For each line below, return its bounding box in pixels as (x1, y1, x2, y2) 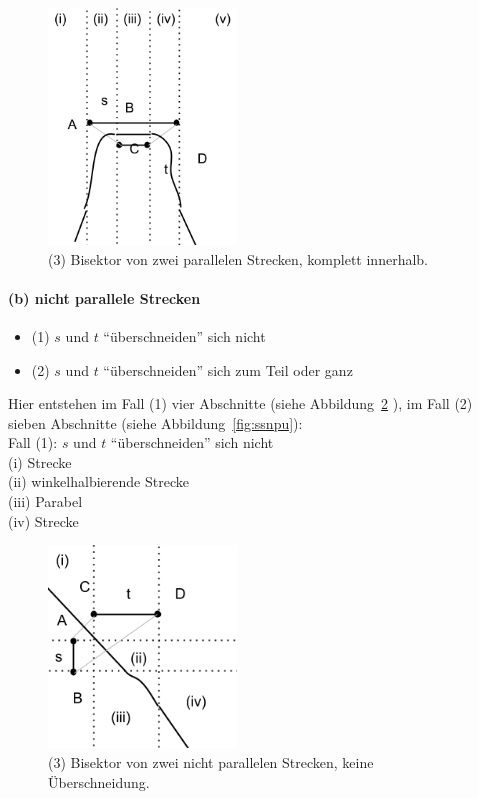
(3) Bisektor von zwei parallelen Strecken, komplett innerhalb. (48, 248, 428, 269)
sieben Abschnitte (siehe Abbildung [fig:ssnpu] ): (8, 412, 303, 433)
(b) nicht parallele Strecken (8, 287, 201, 308)
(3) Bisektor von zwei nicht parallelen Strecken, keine (48, 751, 374, 772)
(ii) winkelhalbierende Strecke (8, 471, 189, 492)
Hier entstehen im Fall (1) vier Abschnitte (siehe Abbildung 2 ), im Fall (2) (8, 393, 473, 414)
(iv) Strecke (8, 510, 79, 531)
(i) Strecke (8, 451, 72, 472)
